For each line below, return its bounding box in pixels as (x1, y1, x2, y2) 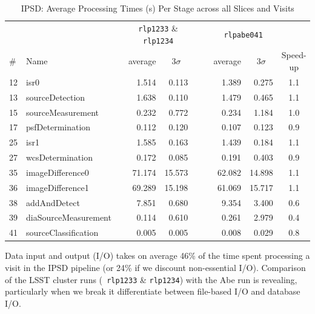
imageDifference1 (26, 181, 89, 193)
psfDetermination (26, 121, 91, 133)
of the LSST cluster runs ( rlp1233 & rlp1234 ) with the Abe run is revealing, (5, 273, 297, 286)
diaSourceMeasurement (26, 211, 111, 224)
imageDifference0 (26, 165, 89, 178)
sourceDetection (26, 90, 85, 103)
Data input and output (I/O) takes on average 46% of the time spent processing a (5, 249, 310, 262)
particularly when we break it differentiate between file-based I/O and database (5, 285, 300, 298)
